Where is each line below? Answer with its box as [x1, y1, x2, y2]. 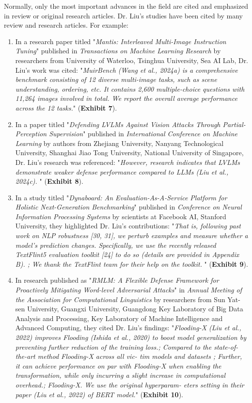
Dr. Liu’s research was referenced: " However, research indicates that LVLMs [15, 157, 240, 167]
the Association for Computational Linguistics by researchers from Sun [15, 294, 225, 304]
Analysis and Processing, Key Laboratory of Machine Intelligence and [15, 313, 223, 323]
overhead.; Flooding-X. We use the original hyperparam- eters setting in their [15, 379, 244, 389]
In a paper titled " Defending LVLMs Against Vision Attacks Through [15, 119, 220, 129]
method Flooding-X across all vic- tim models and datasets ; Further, [37, 351, 242, 361]
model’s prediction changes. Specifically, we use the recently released [15, 240, 216, 250]
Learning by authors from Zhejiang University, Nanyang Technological [15, 138, 224, 148]
